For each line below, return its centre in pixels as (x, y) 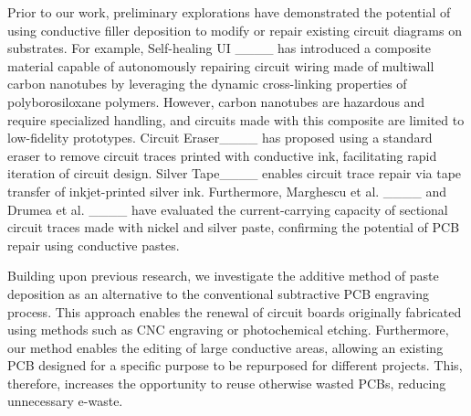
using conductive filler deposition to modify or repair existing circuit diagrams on (235, 30)
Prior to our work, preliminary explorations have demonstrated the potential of (229, 12)
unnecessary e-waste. (65, 401)
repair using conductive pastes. (94, 245)
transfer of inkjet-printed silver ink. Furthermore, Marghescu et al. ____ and (227, 191)
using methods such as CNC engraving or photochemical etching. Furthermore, (228, 330)
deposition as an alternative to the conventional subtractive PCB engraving (218, 293)
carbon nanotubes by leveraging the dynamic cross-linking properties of (207, 84)
